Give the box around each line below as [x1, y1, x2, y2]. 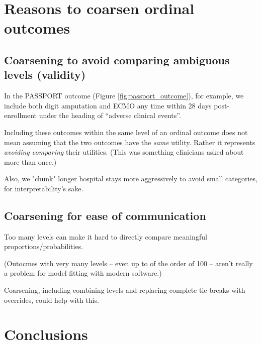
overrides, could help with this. [4, 294, 99, 305]
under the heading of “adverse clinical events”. [39, 110, 181, 121]
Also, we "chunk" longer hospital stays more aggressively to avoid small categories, [4, 173, 257, 184]
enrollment [4, 110, 37, 121]
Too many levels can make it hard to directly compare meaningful [4, 231, 207, 242]
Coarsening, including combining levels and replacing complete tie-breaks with [4, 285, 245, 295]
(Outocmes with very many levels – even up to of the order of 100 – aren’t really [4, 258, 253, 268]
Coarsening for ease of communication [4, 207, 206, 223]
